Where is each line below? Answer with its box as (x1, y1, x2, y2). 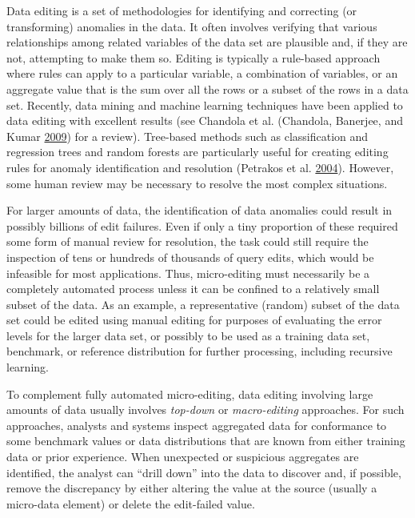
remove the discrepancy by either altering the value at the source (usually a (6, 480, 377, 496)
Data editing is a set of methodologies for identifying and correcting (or (6, 2, 357, 18)
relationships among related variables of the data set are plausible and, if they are (6, 34, 408, 50)
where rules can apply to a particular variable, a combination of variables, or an (6, 65, 398, 82)
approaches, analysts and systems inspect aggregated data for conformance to (6, 416, 387, 433)
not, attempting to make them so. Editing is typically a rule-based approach (6, 49, 381, 66)
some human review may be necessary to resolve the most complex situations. (6, 175, 388, 191)
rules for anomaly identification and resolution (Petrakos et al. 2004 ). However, (6, 159, 394, 175)
